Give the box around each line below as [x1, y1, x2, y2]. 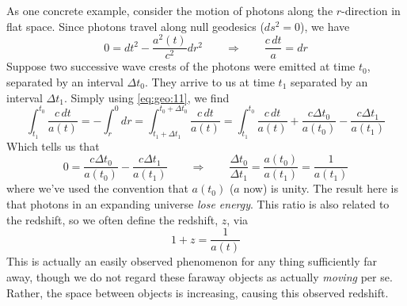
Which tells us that [6, 137, 100, 154]
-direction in [341, 2, 401, 18]
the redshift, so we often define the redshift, [6, 211, 219, 228]
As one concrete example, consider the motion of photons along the [6, 2, 333, 18]
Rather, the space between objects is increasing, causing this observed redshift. [6, 284, 389, 300]
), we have [300, 17, 350, 34]
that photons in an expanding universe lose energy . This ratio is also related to [6, 196, 390, 212]
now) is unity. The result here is [243, 180, 398, 197]
